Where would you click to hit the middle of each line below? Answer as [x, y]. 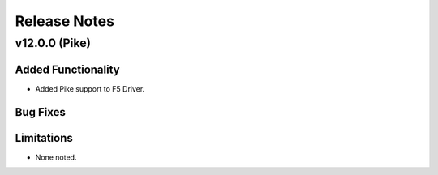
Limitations [44, 138]
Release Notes [65, 21]
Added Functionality [68, 69]
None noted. [56, 157]
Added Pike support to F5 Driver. [90, 88]
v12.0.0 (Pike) [53, 43]
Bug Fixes [41, 112]
